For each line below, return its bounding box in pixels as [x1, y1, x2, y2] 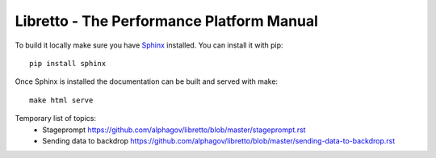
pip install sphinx [29, 59, 107, 68]
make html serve [29, 95, 94, 105]
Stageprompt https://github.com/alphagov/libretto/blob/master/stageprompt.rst [42, 125, 306, 135]
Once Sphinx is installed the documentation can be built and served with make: [15, 77, 279, 86]
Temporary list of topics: [15, 114, 97, 123]
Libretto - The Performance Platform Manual [15, 12, 319, 30]
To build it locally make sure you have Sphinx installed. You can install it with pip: [15, 40, 283, 50]
